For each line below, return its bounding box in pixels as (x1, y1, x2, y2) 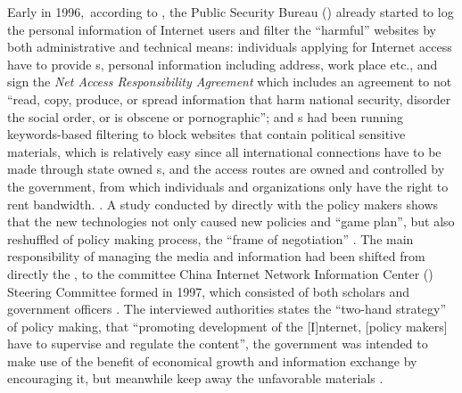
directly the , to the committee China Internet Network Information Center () (7, 264, 433, 282)
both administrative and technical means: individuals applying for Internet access (7, 37, 452, 56)
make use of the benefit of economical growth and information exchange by (7, 351, 417, 370)
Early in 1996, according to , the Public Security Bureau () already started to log (7, 3, 454, 20)
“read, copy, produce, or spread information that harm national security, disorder (7, 89, 451, 108)
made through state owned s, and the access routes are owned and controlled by (7, 160, 445, 178)
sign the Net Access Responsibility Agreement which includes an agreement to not (7, 72, 452, 91)
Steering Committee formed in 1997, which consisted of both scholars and (7, 282, 410, 300)
